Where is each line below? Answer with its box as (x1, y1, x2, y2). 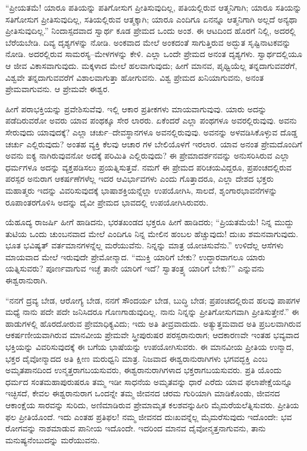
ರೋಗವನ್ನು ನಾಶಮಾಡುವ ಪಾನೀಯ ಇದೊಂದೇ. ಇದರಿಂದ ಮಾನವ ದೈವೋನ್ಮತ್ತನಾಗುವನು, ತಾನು (5, 422, 266, 434)
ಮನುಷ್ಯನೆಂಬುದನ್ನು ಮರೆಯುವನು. (5, 433, 100, 446)
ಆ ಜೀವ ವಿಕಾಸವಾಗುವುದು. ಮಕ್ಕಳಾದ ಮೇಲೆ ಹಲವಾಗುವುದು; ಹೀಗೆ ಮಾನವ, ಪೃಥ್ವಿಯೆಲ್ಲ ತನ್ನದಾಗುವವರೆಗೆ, (5, 59, 297, 71)
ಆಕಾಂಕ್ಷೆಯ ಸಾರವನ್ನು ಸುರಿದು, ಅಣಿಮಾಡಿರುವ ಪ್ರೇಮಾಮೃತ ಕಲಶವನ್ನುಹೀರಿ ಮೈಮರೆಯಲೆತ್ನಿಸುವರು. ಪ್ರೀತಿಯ (5, 399, 299, 411)
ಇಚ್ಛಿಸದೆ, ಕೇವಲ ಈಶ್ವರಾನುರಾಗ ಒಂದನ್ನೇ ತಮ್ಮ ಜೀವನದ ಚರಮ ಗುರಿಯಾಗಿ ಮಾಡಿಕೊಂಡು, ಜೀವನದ (5, 387, 280, 399)
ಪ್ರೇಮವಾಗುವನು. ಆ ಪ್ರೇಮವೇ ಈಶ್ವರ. (5, 83, 110, 95)
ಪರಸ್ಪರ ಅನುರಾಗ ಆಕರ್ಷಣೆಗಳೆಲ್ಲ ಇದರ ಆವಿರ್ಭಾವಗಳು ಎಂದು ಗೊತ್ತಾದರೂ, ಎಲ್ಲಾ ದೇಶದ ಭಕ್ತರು (5, 172, 274, 185)
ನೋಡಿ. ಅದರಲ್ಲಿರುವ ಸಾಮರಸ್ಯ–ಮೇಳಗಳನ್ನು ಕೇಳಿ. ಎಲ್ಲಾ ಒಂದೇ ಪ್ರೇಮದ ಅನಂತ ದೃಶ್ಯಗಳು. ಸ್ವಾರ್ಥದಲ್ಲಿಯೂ (5, 48, 302, 60)
